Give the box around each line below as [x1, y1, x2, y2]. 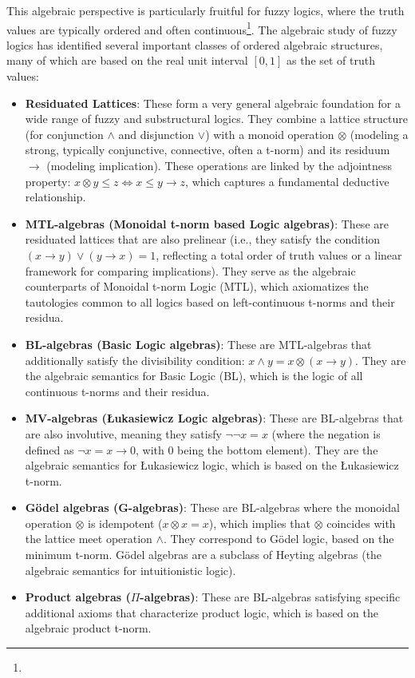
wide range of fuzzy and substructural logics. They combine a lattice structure [25, 110, 409, 127]
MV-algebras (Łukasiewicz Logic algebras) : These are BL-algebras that [25, 410, 404, 426]
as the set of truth [286, 52, 375, 69]
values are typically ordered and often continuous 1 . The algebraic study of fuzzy [6, 18, 397, 38]
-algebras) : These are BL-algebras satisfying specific [140, 589, 401, 605]
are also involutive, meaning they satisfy [25, 425, 222, 442]
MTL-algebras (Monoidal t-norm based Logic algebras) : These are [25, 215, 389, 232]
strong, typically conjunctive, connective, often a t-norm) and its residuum [25, 141, 390, 158]
